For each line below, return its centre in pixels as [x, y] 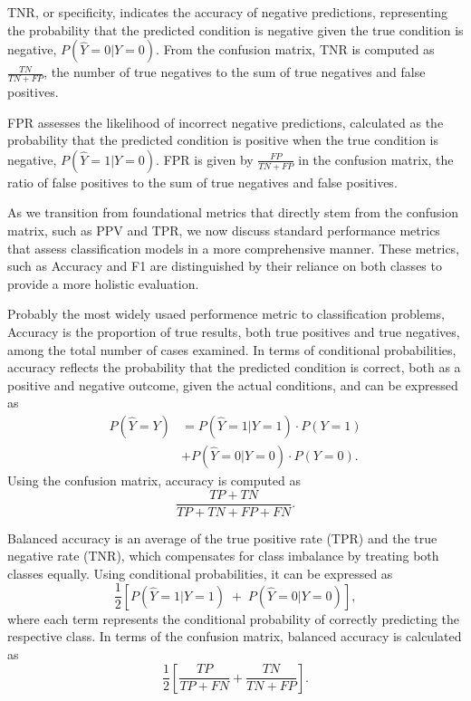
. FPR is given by [205, 159]
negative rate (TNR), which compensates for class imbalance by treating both [223, 556]
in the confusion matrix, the [376, 159]
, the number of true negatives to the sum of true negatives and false [235, 72]
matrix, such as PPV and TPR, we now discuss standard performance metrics [224, 230]
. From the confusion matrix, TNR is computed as [295, 49]
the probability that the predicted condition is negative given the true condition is [235, 29]
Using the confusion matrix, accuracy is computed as [154, 480]
